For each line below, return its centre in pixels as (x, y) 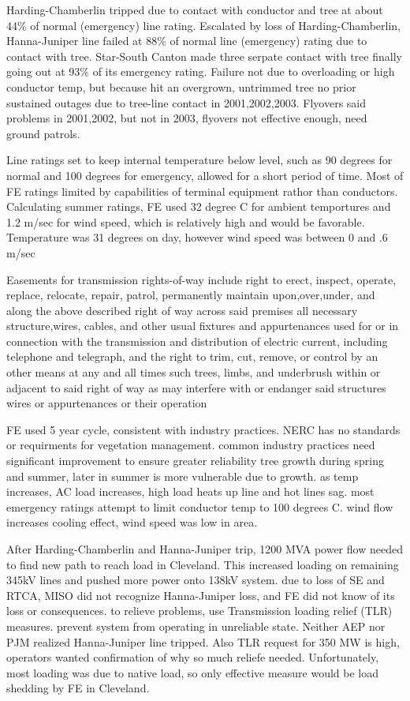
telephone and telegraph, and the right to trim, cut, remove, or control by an (192, 356)
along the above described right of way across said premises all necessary (182, 310)
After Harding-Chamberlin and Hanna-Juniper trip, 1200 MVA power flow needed (205, 549)
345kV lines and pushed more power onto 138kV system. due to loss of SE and (196, 580)
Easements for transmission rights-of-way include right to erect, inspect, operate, (201, 279)
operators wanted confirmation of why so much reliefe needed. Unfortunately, (193, 657)
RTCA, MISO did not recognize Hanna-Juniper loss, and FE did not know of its (201, 595)
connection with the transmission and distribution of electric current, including (197, 341)
